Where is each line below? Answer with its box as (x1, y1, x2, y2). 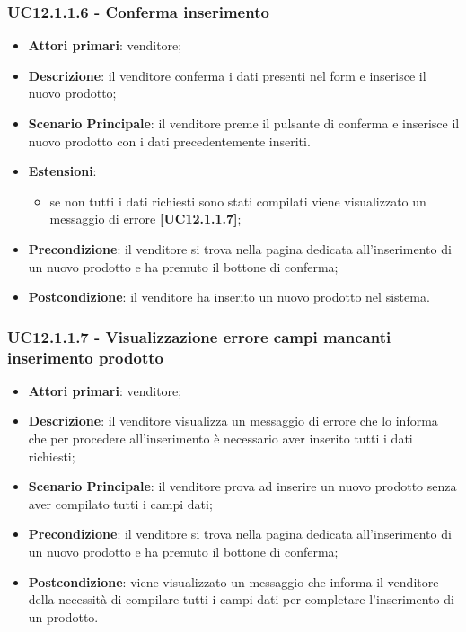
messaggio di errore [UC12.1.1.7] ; (49, 209, 242, 228)
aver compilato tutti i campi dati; (28, 494, 213, 513)
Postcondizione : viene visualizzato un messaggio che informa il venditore (28, 572, 439, 591)
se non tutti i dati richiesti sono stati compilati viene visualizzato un (49, 191, 426, 210)
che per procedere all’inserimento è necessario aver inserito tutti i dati (28, 429, 413, 448)
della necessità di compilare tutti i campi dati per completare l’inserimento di (28, 590, 454, 609)
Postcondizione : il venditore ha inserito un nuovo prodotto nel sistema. (28, 287, 430, 306)
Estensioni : (28, 162, 97, 180)
